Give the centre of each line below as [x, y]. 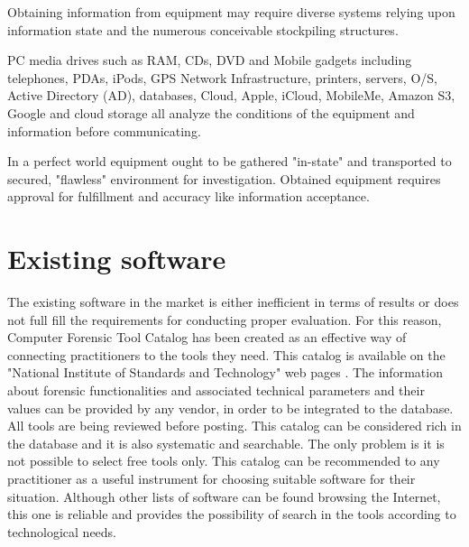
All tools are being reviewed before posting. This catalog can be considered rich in [234, 426]
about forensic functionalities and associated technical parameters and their [216, 390]
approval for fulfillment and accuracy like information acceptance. [189, 196]
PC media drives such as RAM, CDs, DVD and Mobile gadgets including [210, 60]
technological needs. [62, 531]
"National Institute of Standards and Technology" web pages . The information [225, 372]
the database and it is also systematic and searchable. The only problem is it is [226, 443]
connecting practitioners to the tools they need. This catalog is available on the [226, 354]
